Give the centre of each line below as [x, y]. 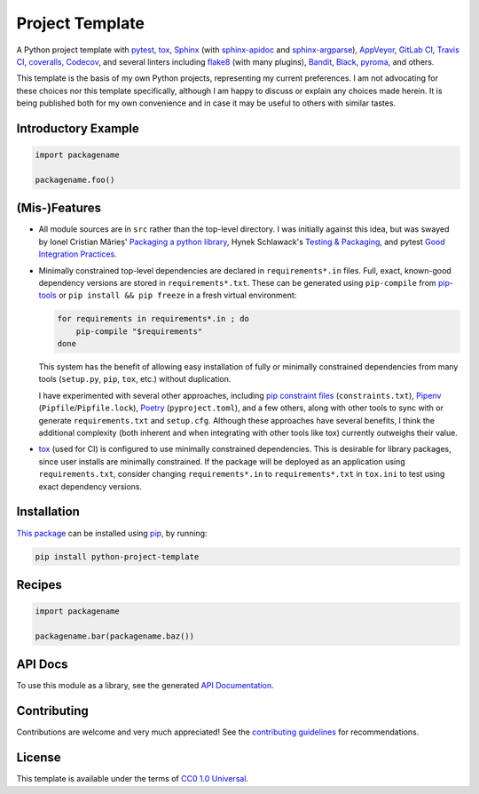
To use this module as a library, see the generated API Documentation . [145, 686]
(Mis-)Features [59, 208]
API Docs [42, 665]
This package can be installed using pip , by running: [112, 533]
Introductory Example [78, 128]
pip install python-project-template [117, 556]
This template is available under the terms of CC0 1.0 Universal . [132, 779]
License [39, 758]
